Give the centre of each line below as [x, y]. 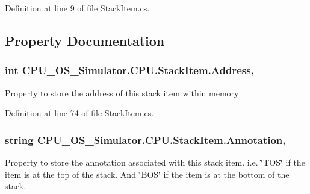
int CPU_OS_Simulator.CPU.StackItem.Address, [129, 70]
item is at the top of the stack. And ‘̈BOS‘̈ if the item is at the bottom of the [147, 174]
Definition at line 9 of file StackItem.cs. [77, 8]
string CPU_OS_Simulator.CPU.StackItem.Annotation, [145, 139]
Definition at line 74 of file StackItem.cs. [79, 113]
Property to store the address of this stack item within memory [122, 92]
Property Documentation [85, 40]
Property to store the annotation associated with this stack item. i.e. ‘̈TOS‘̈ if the [155, 162]
